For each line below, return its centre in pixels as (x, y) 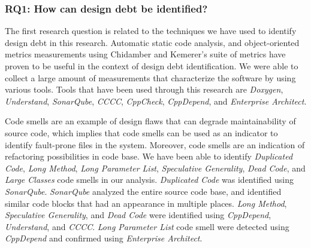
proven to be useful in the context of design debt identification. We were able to (152, 66)
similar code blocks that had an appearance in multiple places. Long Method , (146, 203)
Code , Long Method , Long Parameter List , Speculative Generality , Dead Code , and (155, 168)
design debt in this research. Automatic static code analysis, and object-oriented (152, 42)
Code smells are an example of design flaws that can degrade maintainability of (150, 121)
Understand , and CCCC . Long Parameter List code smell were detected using (147, 226)
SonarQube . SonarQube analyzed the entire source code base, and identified (143, 191)
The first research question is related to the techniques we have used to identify (151, 31)
